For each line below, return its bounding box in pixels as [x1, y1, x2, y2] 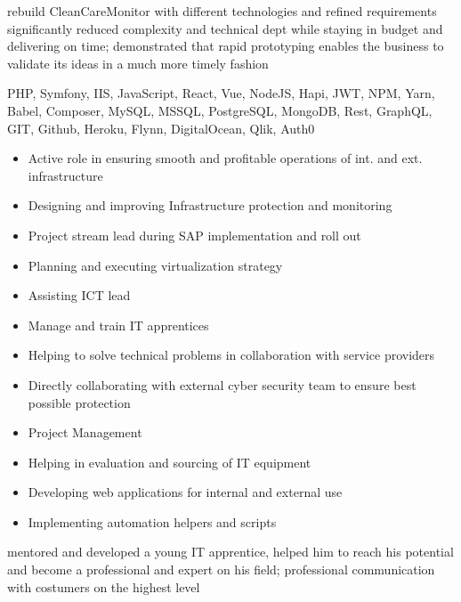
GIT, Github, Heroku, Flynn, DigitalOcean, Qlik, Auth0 [7, 118, 315, 137]
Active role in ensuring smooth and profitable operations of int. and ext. [28, 149, 423, 167]
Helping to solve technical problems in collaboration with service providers [28, 346, 435, 364]
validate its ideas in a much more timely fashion [7, 53, 269, 72]
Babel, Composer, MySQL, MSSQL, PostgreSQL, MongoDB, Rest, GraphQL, [7, 101, 433, 119]
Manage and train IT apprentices [28, 315, 209, 334]
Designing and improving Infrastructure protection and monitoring [28, 196, 392, 215]
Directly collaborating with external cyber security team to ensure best [28, 375, 417, 394]
